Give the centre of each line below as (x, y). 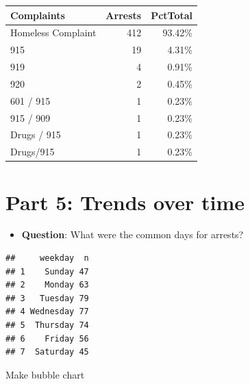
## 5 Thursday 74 (47, 325)
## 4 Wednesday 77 (47, 312)
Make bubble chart (45, 374)
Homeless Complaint (53, 33)
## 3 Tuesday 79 (47, 298)
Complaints (38, 15)
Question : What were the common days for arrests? (133, 234)
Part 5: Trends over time (125, 202)
